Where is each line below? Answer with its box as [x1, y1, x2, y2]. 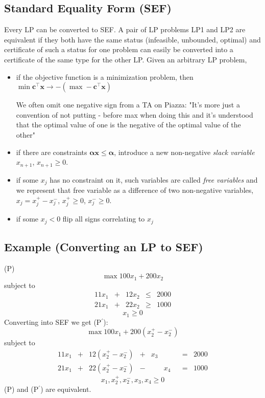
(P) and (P [4, 384, 39, 394]
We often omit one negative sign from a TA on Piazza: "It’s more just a [16, 99, 240, 110]
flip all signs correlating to [62, 213, 145, 224]
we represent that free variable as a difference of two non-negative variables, [16, 185, 254, 195]
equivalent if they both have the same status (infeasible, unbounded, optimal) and [4, 34, 261, 45]
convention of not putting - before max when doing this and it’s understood [16, 109, 253, 120]
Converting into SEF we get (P [4, 316, 102, 327]
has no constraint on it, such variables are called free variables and [50, 174, 258, 185]
